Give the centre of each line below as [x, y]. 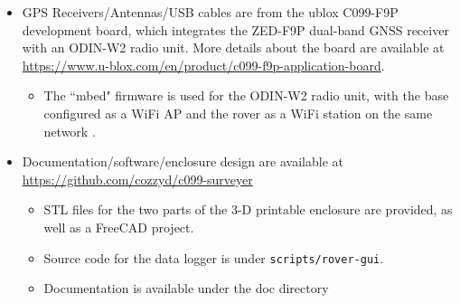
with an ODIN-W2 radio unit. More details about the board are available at [233, 47]
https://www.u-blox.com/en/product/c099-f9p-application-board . [203, 65]
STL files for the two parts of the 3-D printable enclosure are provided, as [248, 209]
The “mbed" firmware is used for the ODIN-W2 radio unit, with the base [246, 95]
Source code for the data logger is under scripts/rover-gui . [214, 257]
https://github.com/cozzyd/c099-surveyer [137, 179]
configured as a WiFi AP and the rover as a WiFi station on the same [238, 113]
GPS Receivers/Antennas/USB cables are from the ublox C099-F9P [210, 12]
